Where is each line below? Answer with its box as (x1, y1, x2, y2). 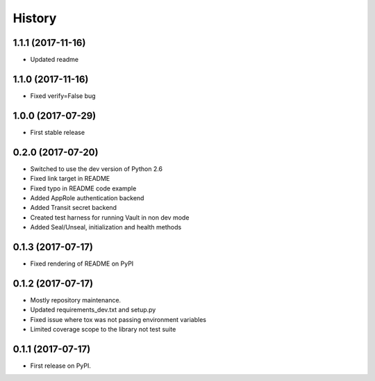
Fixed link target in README (30, 175, 110, 183)
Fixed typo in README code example (30, 184, 137, 193)
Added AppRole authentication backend (30, 193, 144, 202)
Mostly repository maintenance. (30, 295, 122, 304)
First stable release (30, 128, 85, 136)
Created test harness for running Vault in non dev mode (30, 213, 190, 222)
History (12, 10, 57, 26)
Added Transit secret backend (30, 204, 117, 212)
